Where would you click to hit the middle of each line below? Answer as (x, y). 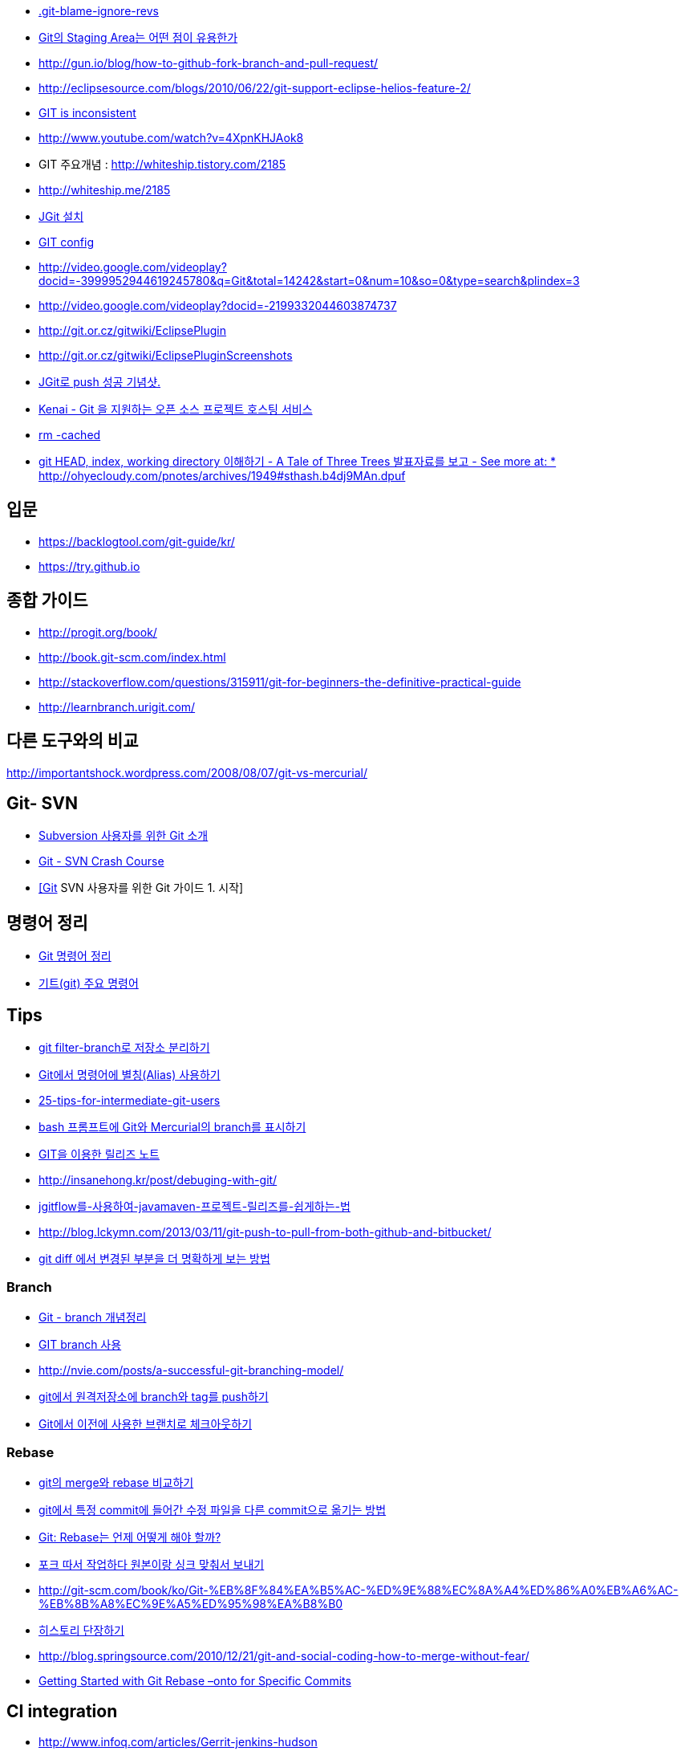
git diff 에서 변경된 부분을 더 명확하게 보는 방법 (154, 1259)
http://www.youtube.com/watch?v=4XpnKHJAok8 (171, 138)
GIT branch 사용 (80, 1344)
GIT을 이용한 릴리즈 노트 (99, 1154)
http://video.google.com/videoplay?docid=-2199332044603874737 (218, 305)
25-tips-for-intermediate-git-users (130, 1101)
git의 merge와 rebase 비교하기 (116, 1482)
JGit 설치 (61, 216)
